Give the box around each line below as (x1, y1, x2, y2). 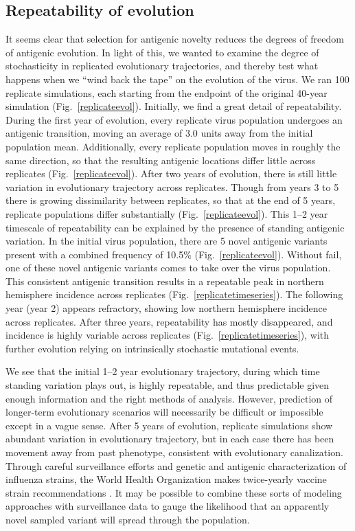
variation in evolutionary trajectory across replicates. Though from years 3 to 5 (5, 179, 339, 194)
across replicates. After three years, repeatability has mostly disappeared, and (5, 314, 333, 328)
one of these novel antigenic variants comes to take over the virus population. (5, 260, 331, 275)
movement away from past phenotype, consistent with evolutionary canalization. (5, 445, 343, 460)
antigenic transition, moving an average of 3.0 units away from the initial (5, 126, 313, 140)
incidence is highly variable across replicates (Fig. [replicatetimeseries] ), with (5, 328, 330, 342)
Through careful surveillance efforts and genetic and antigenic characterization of (5, 458, 347, 473)
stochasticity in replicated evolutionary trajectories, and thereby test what (5, 58, 319, 73)
